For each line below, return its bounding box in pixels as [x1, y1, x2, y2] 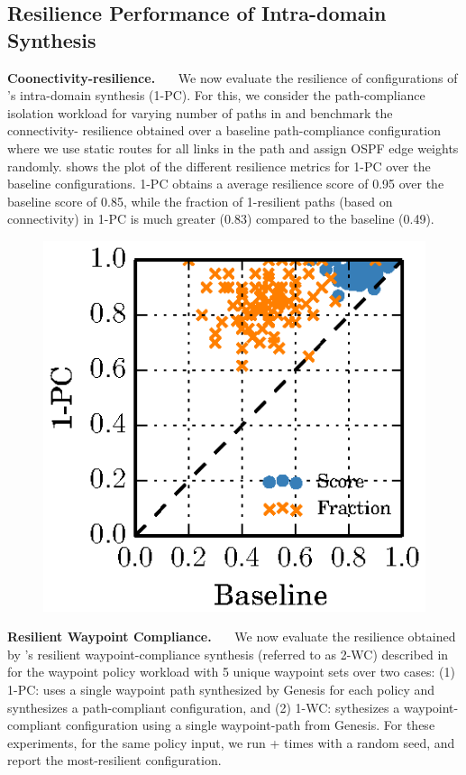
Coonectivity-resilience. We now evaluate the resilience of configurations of [7, 68, 458, 87]
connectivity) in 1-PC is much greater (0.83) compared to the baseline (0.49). [7, 209, 434, 228]
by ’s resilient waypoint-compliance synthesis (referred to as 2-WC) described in [7, 644, 449, 663]
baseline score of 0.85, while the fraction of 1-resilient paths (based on [7, 191, 393, 210]
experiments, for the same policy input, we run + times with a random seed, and [7, 733, 455, 752]
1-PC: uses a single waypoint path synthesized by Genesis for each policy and [7, 679, 435, 698]
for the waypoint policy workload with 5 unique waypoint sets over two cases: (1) [7, 662, 456, 681]
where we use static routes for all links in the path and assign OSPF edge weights [7, 138, 459, 157]
